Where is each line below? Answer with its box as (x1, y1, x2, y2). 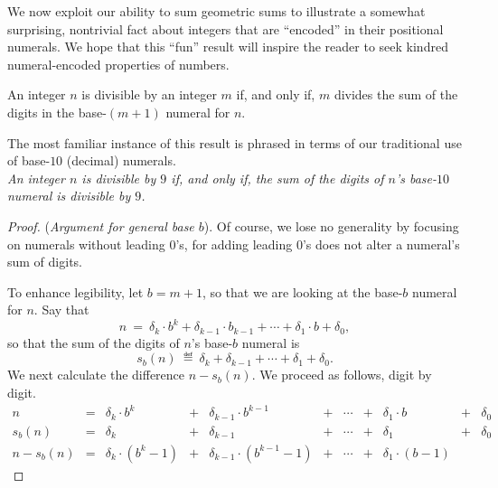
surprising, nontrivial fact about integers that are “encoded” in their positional (7, 19, 444, 38)
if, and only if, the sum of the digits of (171, 168, 384, 187)
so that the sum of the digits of (7, 333, 180, 352)
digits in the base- (7, 102, 107, 121)
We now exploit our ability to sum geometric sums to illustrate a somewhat (7, 2, 426, 20)
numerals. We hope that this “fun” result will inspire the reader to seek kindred (7, 37, 448, 56)
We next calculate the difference (7, 365, 185, 384)
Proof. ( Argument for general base (7, 216, 194, 235)
